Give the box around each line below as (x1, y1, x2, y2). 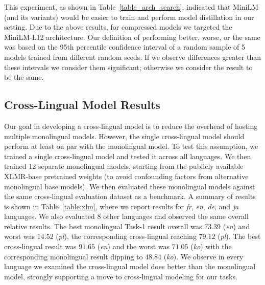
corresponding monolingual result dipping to (4, 251, 143, 261)
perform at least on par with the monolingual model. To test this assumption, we (4, 141, 258, 151)
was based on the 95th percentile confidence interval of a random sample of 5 (4, 41, 246, 52)
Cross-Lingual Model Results (4, 97, 160, 113)
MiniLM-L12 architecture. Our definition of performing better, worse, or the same (4, 31, 260, 42)
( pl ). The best (218, 231, 261, 242)
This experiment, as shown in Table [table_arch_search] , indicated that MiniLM (4, 2, 259, 12)
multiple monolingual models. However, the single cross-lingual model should (4, 130, 245, 141)
